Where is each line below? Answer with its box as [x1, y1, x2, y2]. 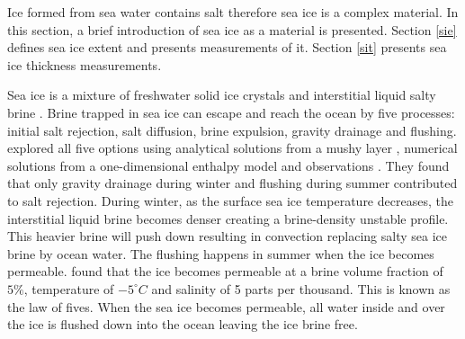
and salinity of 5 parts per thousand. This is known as [151, 279, 451, 298]
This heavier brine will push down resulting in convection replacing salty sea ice [7, 227, 447, 245]
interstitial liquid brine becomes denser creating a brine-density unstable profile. [7, 209, 449, 227]
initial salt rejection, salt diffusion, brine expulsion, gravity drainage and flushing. [7, 120, 457, 139]
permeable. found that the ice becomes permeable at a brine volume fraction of [7, 262, 443, 281]
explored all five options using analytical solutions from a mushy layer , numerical [7, 138, 458, 157]
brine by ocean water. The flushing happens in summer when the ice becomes [7, 244, 434, 263]
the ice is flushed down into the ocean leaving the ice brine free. [7, 315, 358, 334]
